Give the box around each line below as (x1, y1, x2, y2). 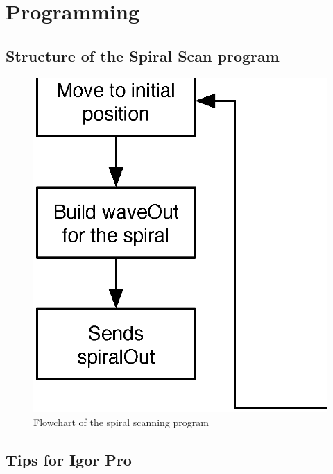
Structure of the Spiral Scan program (6, 44, 280, 66)
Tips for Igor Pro (6, 448, 132, 470)
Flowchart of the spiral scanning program (33, 414, 209, 429)
